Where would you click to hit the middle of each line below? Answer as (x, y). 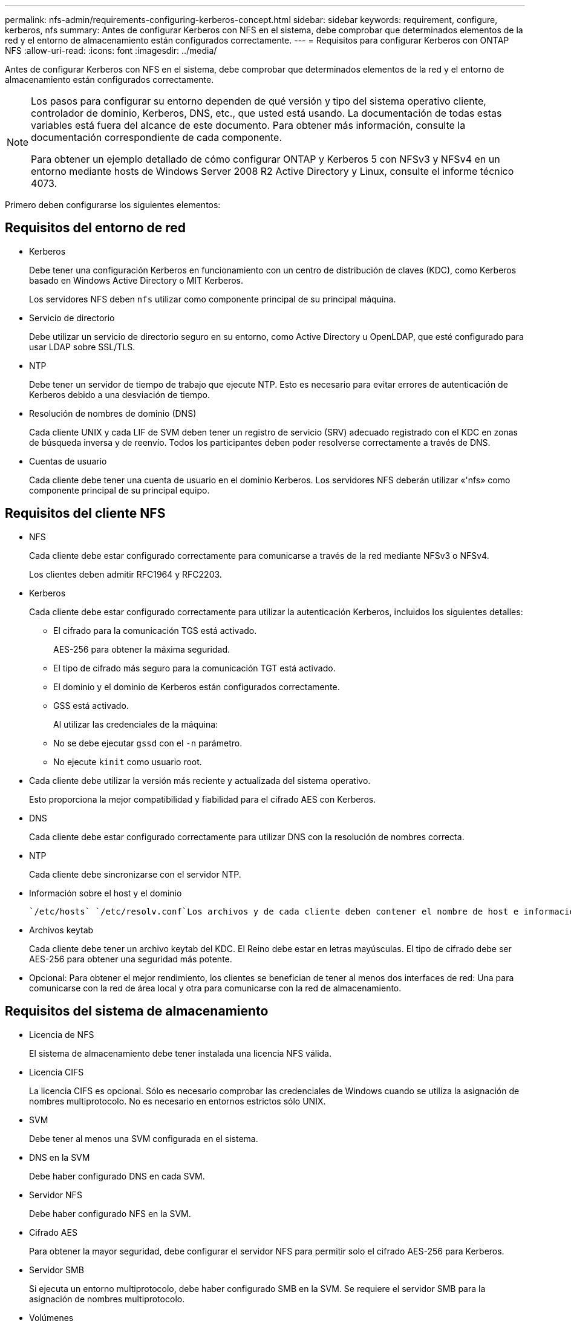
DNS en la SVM (60, 1157)
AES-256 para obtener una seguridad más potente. (131, 959)
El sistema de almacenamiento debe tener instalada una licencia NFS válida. (181, 1053)
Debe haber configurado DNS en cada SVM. (117, 1176)
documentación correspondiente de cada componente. (157, 137)
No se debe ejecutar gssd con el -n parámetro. (148, 743)
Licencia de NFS (62, 1034)
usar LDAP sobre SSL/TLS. (82, 347)
